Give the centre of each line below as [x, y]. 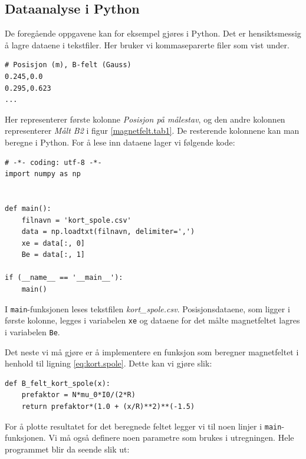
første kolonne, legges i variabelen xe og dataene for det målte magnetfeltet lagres [152, 320]
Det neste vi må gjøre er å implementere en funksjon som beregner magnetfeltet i [152, 351]
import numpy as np [43, 174]
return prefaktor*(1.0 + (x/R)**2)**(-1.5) [108, 407]
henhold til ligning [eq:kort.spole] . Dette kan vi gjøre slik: [108, 363]
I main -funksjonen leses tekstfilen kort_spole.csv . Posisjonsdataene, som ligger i [147, 308]
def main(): [28, 208]
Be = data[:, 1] [53, 255]
